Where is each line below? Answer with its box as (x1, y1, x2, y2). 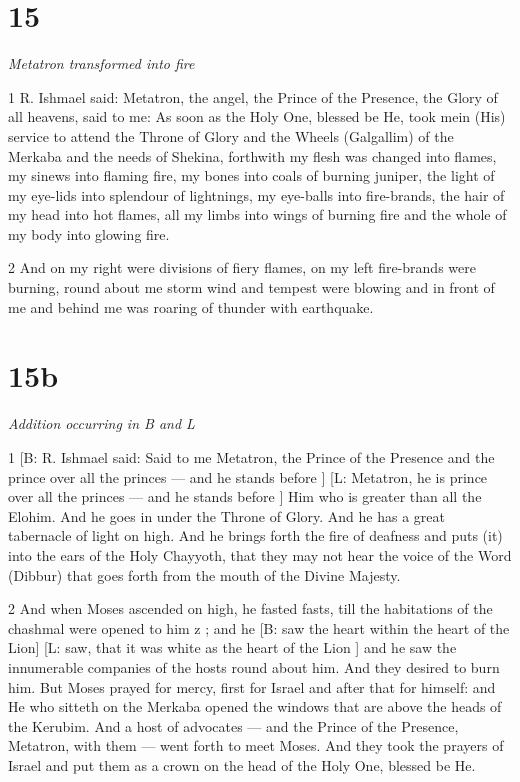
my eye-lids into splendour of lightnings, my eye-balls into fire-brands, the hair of (8, 184, 505, 205)
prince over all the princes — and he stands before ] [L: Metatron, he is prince (8, 466, 488, 487)
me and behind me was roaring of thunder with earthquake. (8, 296, 374, 317)
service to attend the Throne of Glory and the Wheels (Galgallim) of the (8, 125, 454, 146)
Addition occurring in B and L (8, 413, 195, 434)
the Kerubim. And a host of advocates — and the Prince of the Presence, (8, 715, 459, 736)
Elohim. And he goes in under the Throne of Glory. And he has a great (8, 505, 445, 526)
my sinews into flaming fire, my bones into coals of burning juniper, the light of (8, 165, 495, 186)
